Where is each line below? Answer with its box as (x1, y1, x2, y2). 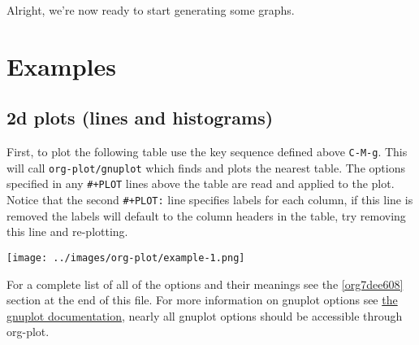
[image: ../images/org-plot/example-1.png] (6, 251, 245, 264)
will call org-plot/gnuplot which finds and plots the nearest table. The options (6, 159, 405, 176)
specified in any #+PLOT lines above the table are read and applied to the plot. (6, 175, 395, 192)
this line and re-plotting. (6, 223, 128, 240)
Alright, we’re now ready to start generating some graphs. (6, 2, 295, 18)
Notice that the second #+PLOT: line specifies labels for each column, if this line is (6, 191, 413, 208)
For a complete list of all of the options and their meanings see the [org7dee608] (6, 275, 404, 292)
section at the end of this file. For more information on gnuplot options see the (6, 291, 398, 308)
